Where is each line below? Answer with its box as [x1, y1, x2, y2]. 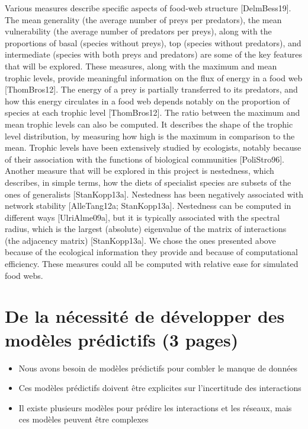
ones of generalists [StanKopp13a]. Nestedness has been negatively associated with [5, 188, 303, 200]
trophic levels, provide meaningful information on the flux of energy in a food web [5, 71, 303, 84]
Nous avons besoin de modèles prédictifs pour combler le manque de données [18, 361, 298, 374]
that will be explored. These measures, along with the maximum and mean [5, 59, 277, 72]
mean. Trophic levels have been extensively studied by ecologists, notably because [5, 141, 301, 154]
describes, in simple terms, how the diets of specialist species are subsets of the [5, 176, 291, 188]
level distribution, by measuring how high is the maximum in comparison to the [5, 129, 295, 142]
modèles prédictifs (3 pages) [5, 327, 239, 351]
